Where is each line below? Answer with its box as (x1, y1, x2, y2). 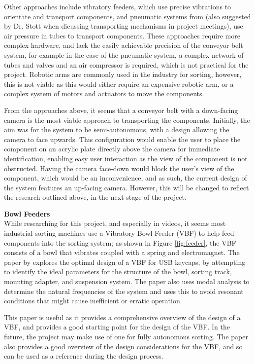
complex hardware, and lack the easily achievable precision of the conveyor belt (4, 40, 243, 50)
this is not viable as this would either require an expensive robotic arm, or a (4, 78, 234, 89)
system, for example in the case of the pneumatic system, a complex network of (4, 49, 244, 60)
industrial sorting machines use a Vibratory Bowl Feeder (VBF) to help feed (4, 228, 234, 238)
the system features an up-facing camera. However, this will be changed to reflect (4, 182, 249, 192)
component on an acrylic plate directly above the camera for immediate (4, 144, 220, 154)
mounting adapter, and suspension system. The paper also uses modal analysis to (4, 276, 250, 287)
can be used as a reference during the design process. (4, 351, 163, 361)
